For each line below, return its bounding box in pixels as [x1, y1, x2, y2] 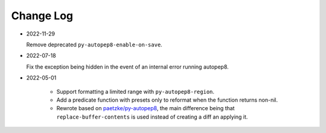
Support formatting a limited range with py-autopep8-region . [56, 88, 214, 95]
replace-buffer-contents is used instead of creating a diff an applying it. [56, 113, 248, 120]
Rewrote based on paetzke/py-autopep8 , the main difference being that [56, 105, 235, 112]
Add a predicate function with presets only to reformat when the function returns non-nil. [56, 96, 278, 104]
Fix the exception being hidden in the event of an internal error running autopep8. [26, 63, 229, 70]
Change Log [11, 9, 74, 22]
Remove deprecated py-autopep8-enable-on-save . [26, 41, 162, 48]
